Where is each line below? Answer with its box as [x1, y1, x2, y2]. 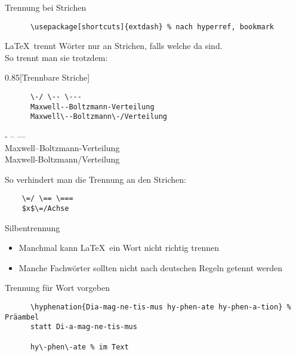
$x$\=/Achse [21, 204, 69, 213]
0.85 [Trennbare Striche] [5, 71, 90, 84]
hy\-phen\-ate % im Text [30, 342, 129, 351]
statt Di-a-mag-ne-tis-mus [30, 323, 137, 332]
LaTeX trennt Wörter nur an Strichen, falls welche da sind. [5, 39, 223, 52]
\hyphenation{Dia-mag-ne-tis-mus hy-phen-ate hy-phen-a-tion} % [30, 303, 291, 312]
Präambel [5, 312, 39, 321]
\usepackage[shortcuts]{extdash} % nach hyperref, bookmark [30, 22, 275, 31]
